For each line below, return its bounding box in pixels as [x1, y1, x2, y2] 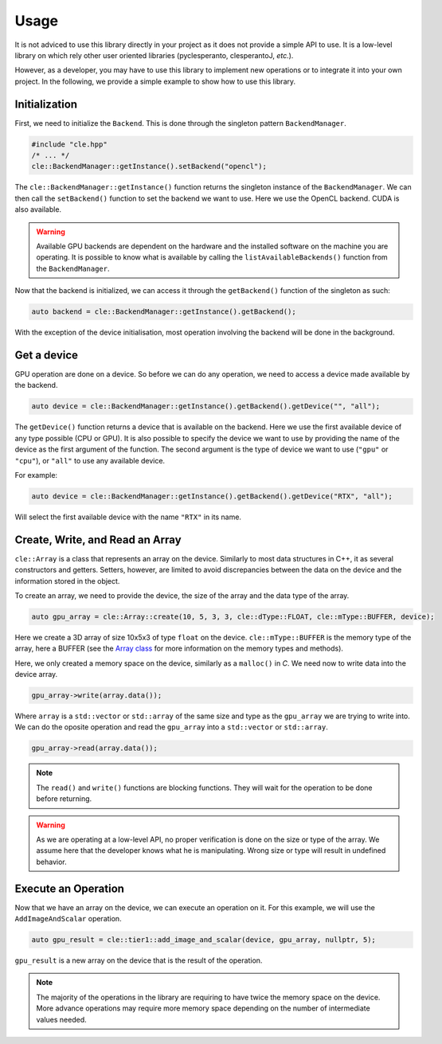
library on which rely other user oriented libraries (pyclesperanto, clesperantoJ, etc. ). [14, 50, 294, 60]
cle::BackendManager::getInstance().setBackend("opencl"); [31, 162, 267, 171]
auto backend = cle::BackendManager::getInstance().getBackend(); [31, 307, 296, 316]
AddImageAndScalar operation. [14, 914, 123, 924]
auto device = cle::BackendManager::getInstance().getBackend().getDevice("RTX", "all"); [31, 491, 393, 501]
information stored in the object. [14, 576, 120, 585]
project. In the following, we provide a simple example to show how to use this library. [14, 76, 296, 86]
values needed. [36, 1015, 87, 1024]
